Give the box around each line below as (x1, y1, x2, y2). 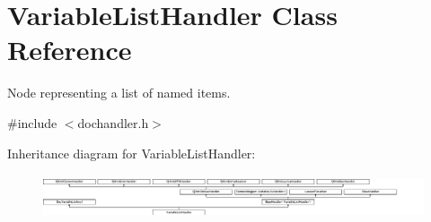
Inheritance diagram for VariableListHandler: (7, 143, 256, 162)
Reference (7, 31, 132, 68)
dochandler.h (77, 113, 149, 132)
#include (7, 113, 57, 132)
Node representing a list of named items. (7, 83, 231, 102)
